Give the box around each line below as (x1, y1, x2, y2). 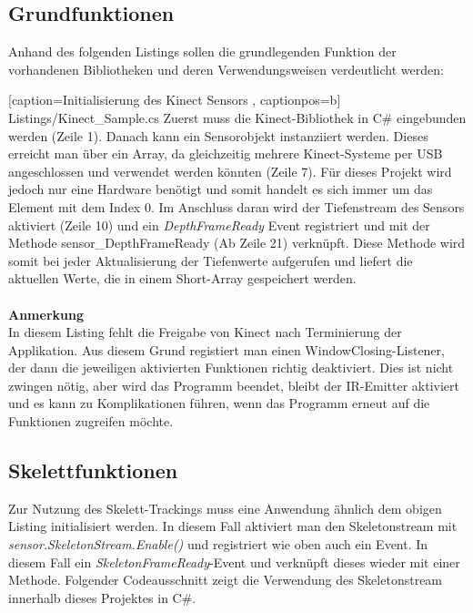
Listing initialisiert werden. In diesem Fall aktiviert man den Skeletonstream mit (8, 516, 458, 536)
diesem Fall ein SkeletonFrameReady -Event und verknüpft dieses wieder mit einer (8, 552, 460, 571)
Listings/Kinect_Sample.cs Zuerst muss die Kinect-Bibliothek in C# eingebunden (8, 107, 467, 127)
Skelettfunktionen (8, 456, 178, 485)
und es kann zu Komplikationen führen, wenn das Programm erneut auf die (8, 393, 430, 413)
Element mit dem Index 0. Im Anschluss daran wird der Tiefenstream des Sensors (8, 197, 465, 216)
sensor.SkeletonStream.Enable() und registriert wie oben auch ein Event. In (8, 535, 428, 554)
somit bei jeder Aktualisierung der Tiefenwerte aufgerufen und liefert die (8, 250, 413, 270)
